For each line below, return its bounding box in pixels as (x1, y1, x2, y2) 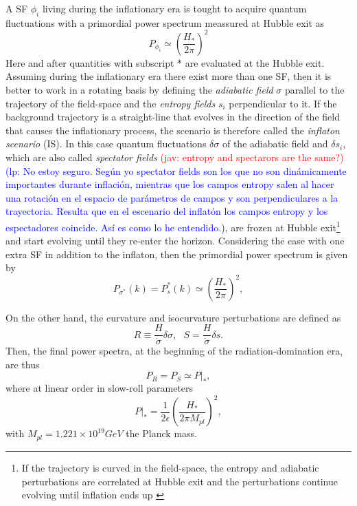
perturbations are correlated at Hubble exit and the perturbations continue (21, 474, 338, 488)
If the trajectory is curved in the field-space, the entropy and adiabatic (21, 460, 319, 474)
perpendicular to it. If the (229, 96, 337, 110)
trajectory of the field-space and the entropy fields (5, 96, 216, 110)
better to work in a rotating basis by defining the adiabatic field (5, 83, 273, 97)
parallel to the (285, 83, 345, 97)
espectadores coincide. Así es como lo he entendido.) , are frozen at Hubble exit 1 (5, 218, 341, 234)
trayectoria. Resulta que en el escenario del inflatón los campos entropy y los (5, 204, 328, 218)
